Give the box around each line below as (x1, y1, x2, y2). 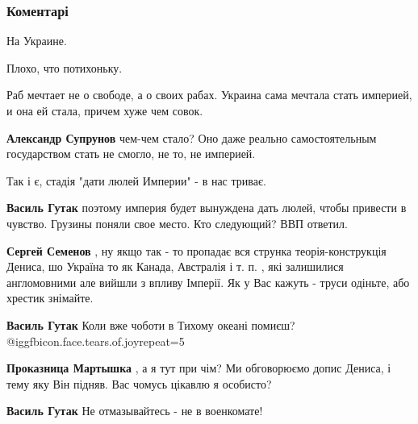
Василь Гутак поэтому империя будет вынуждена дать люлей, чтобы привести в (6, 199, 407, 216)
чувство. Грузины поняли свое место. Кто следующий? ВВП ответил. (6, 214, 348, 231)
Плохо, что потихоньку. (6, 59, 123, 76)
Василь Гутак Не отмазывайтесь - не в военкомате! (6, 402, 263, 419)
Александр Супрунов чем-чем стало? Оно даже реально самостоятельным (6, 129, 377, 146)
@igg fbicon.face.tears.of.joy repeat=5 (6, 332, 185, 349)
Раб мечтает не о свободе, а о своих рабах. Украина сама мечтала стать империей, (6, 86, 412, 103)
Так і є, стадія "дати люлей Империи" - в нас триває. (6, 172, 266, 189)
